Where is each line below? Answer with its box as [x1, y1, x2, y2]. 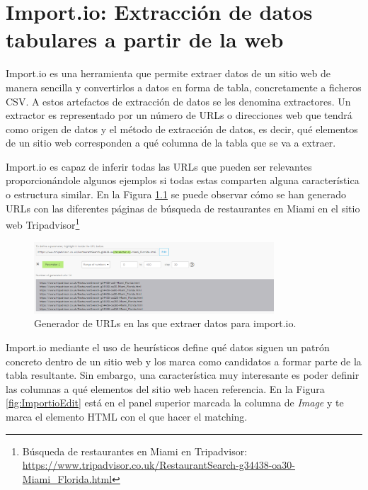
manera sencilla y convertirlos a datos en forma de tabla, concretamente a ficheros [6, 79, 362, 94]
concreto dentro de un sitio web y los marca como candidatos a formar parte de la [6, 353, 362, 368]
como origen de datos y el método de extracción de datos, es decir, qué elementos [6, 121, 358, 136]
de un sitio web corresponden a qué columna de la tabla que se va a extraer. [6, 135, 336, 150]
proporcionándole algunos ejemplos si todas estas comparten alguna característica [6, 173, 360, 188]
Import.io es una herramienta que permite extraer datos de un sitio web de [6, 66, 330, 81]
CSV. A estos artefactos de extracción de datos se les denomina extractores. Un [6, 93, 351, 108]
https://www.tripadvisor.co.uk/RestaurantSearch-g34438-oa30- [22, 457, 296, 472]
